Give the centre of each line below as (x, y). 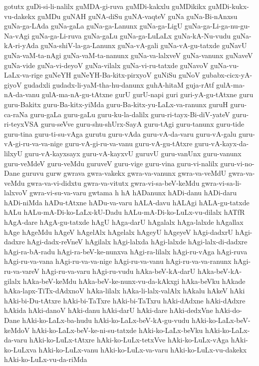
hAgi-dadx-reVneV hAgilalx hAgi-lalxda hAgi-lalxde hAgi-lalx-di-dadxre (137, 242)
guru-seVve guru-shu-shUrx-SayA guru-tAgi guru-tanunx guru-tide (142, 124)
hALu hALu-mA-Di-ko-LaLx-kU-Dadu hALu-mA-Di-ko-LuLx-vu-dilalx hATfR (125, 212)
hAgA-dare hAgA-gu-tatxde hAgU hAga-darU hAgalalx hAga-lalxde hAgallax (124, 222)
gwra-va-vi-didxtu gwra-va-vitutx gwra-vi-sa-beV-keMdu (113, 182)
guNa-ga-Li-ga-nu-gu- (217, 26)
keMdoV (17, 330)
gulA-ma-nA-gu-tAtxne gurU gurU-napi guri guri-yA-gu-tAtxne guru (147, 94)
